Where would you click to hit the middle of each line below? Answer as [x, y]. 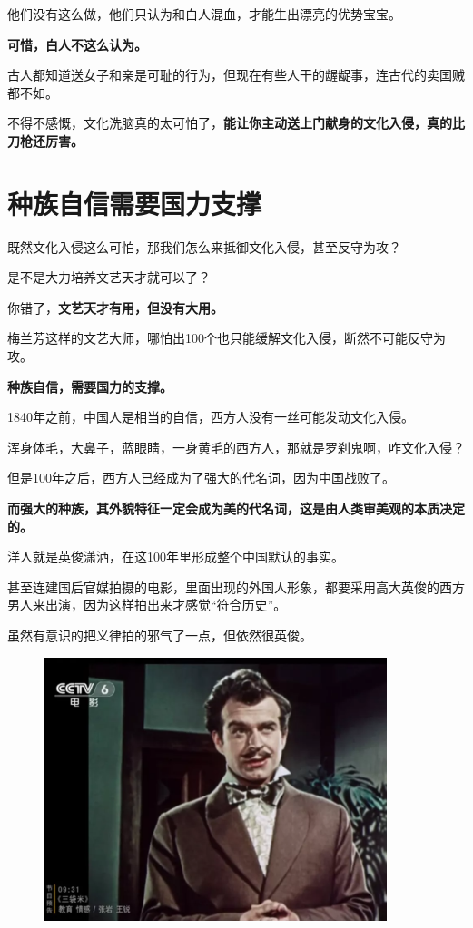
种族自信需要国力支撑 [135, 203]
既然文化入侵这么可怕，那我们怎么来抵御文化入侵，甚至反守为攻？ [204, 246]
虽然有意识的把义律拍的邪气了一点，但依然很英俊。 [160, 635]
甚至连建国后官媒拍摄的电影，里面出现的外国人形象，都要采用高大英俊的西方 [236, 586]
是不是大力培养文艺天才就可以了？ [109, 277]
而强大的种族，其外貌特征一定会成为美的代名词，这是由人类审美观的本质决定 [236, 508]
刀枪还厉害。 [45, 140]
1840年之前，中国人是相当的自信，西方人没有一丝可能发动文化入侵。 [211, 417]
